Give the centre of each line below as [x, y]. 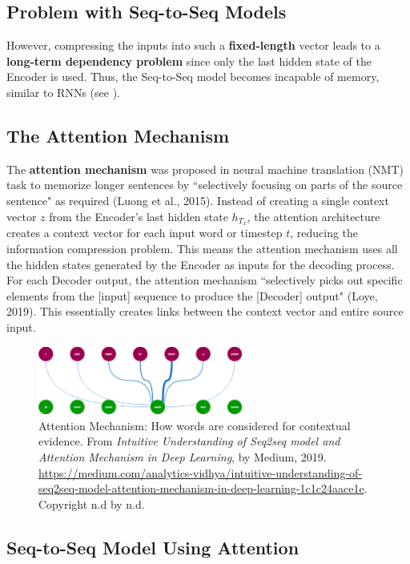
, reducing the [324, 233]
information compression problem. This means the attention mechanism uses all [202, 249]
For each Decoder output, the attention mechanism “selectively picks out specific [205, 280]
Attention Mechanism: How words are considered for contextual [195, 425]
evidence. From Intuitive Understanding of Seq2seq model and [189, 441]
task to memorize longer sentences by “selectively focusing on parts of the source [205, 185]
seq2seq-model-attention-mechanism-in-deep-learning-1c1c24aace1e [201, 488]
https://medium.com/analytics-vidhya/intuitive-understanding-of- [200, 472]
